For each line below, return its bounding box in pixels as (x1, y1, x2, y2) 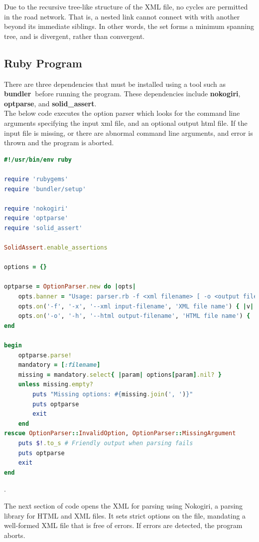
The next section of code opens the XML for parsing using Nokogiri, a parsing (4, 500, 243, 511)
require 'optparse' (4, 215, 68, 222)
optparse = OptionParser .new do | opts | (4, 283, 136, 290)
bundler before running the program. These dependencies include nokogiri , (4, 88, 241, 99)
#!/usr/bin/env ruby (4, 156, 72, 163)
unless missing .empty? (18, 381, 93, 388)
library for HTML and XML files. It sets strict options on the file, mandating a (4, 510, 246, 521)
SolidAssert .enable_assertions (4, 244, 108, 252)
